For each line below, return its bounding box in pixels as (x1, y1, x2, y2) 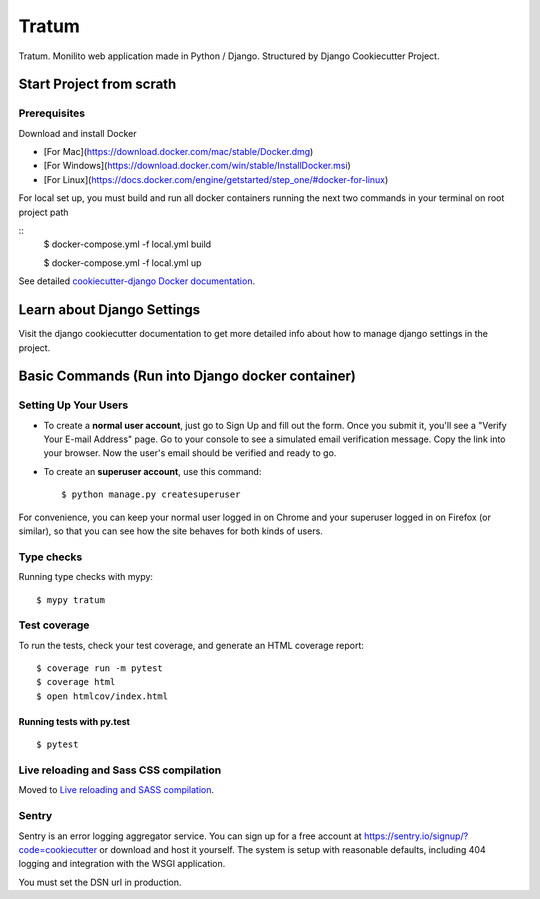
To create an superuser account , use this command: (43, 465, 262, 477)
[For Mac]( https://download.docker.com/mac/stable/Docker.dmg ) (43, 146, 314, 158)
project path (18, 206, 69, 218)
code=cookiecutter (18, 843, 98, 855)
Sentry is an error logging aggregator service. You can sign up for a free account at (18, 830, 362, 842)
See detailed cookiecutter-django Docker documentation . (18, 275, 255, 287)
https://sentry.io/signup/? (363, 830, 469, 842)
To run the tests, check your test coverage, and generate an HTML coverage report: (18, 639, 365, 651)
